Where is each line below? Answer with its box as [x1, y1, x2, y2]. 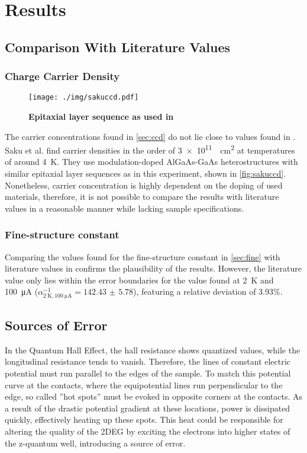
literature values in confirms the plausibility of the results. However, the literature [5, 262, 302, 275]
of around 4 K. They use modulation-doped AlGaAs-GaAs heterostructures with [5, 155, 298, 168]
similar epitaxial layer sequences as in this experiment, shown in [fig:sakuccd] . [5, 167, 286, 180]
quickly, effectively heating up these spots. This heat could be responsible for [5, 413, 283, 426]
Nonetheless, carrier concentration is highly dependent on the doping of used [5, 178, 283, 191]
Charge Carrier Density [5, 69, 120, 84]
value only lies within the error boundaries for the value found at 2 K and [5, 273, 274, 286]
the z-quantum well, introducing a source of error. [5, 436, 186, 449]
